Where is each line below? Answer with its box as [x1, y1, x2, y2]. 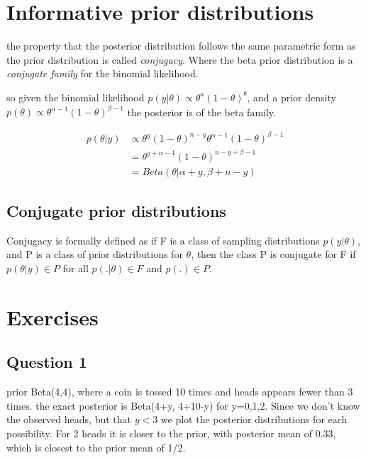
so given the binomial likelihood [6, 89, 145, 104]
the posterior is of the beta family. [127, 104, 276, 118]
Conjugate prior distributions [6, 200, 226, 222]
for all [62, 261, 89, 276]
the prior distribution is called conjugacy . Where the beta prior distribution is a [6, 52, 353, 67]
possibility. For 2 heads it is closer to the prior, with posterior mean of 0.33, [6, 426, 336, 441]
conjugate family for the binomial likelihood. [6, 66, 199, 81]
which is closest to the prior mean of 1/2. [6, 439, 186, 454]
